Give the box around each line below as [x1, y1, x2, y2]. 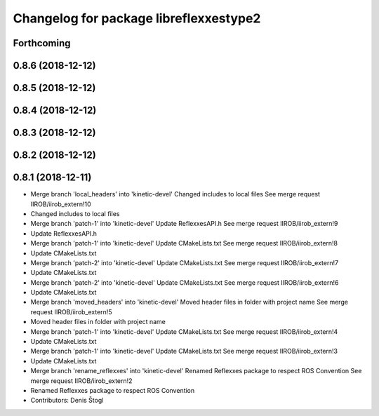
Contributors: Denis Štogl [30, 396, 104, 405]
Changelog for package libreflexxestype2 [13, 11, 261, 26]
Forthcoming [13, 37, 71, 49]
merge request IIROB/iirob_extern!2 [30, 376, 133, 385]
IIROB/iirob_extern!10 [30, 200, 91, 208]
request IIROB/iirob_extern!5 [30, 307, 112, 316]
